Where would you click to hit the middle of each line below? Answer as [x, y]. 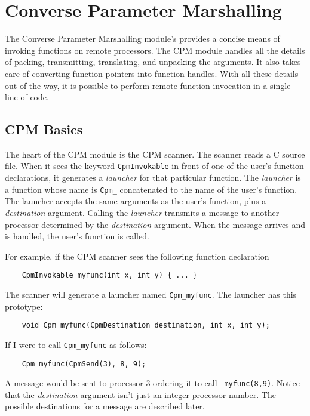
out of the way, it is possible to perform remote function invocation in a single [148, 85]
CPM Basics [44, 129]
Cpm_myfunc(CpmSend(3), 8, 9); [84, 364]
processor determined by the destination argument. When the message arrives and [155, 224]
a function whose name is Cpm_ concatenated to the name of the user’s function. [151, 189]
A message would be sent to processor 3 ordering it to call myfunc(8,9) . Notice [152, 383]
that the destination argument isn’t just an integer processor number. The [140, 394]
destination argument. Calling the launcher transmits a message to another [142, 212]
